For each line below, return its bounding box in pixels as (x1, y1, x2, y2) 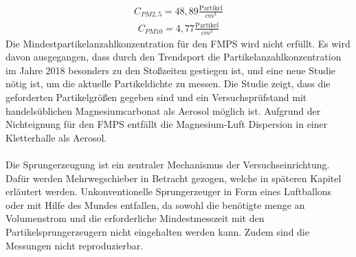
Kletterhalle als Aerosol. (5, 130, 107, 144)
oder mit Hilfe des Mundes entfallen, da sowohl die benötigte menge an (5, 197, 305, 212)
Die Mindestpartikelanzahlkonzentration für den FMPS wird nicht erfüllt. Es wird (5, 36, 351, 50)
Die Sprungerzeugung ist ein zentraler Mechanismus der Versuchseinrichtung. (5, 157, 330, 172)
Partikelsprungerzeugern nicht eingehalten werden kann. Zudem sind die (5, 225, 309, 238)
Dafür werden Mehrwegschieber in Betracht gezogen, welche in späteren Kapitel (5, 170, 342, 185)
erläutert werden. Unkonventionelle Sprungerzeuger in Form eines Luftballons (5, 184, 332, 199)
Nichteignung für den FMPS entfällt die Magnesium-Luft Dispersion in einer (5, 117, 328, 131)
